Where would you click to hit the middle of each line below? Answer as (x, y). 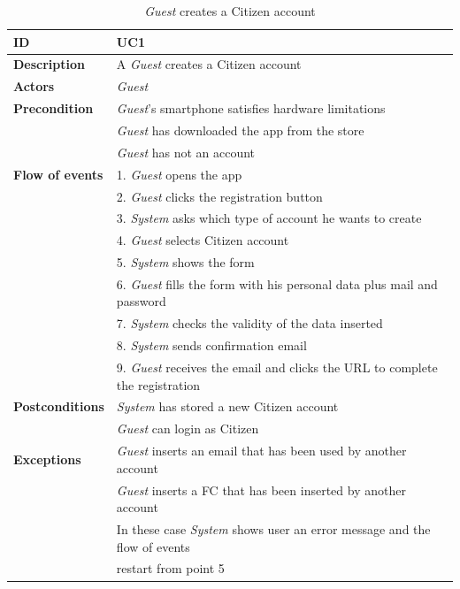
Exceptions (47, 459)
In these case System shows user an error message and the (273, 529)
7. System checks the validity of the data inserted (249, 323)
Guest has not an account (186, 152)
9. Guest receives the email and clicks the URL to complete (277, 367)
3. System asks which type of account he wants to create (269, 218)
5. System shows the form (185, 262)
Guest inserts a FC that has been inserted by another (261, 490)
